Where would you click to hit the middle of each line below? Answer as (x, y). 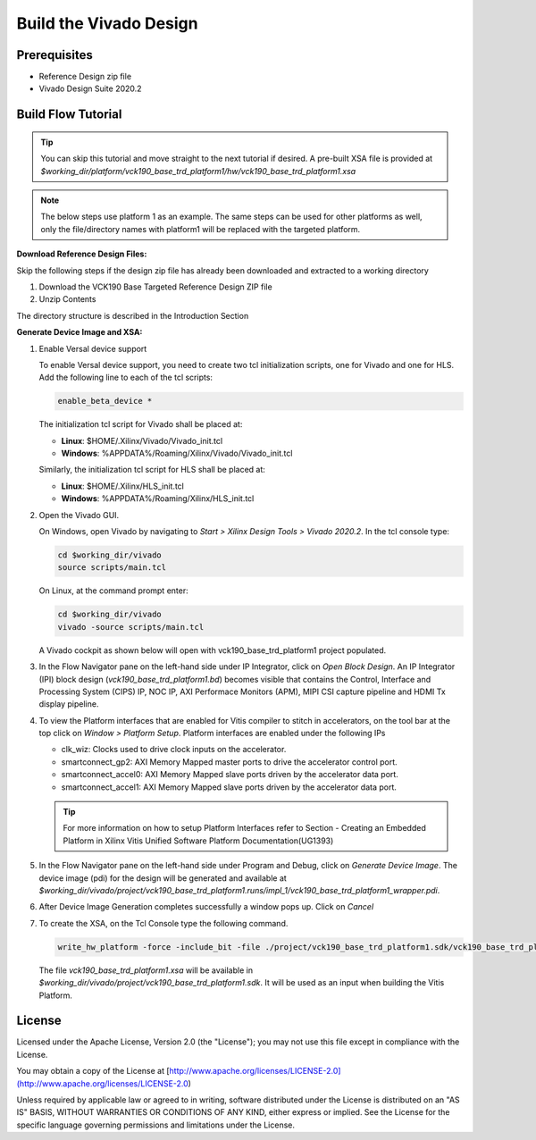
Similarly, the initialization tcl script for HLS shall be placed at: (152, 470)
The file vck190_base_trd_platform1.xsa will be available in (146, 970)
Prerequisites (54, 55)
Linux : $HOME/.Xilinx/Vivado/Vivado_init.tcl (142, 440)
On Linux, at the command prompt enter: (113, 591)
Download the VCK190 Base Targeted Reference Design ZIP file (155, 287)
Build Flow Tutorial (69, 115)
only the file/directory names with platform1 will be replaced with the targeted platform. (201, 229)
